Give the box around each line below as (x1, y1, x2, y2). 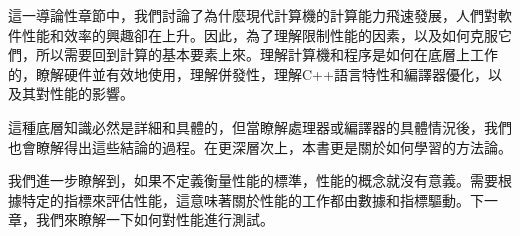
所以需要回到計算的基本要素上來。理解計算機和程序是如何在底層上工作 (35, 44, 498, 65)
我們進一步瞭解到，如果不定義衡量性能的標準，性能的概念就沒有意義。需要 (8, 170, 498, 191)
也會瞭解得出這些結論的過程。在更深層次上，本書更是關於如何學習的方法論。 (8, 136, 512, 157)
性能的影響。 (49, 83, 134, 104)
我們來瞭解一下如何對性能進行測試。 (35, 209, 274, 230)
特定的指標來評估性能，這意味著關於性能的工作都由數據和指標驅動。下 (21, 189, 484, 210)
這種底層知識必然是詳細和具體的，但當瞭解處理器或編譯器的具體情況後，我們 (8, 116, 512, 137)
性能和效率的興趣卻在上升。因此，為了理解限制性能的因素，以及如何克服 (21, 24, 498, 45)
